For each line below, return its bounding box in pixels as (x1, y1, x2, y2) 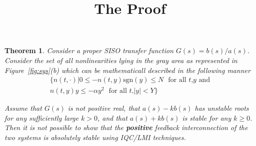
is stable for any (182, 112, 231, 123)
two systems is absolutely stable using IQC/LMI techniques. (4, 132, 186, 143)
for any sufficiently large (4, 112, 79, 123)
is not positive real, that (68, 103, 140, 113)
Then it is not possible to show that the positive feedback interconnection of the (4, 122, 248, 133)
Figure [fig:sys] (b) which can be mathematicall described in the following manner (4, 65, 251, 75)
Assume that (4, 103, 42, 113)
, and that (97, 112, 128, 123)
